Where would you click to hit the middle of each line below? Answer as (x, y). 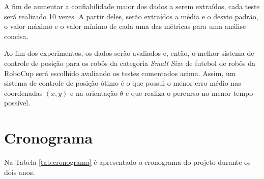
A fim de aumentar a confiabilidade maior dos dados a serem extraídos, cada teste (132, 6)
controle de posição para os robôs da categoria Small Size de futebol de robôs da (130, 63)
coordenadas (23, 93)
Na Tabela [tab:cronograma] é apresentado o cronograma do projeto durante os (127, 162)
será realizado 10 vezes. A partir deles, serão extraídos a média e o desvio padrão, (131, 16)
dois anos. (20, 172)
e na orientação (94, 93)
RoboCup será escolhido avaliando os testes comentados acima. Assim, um (120, 73)
